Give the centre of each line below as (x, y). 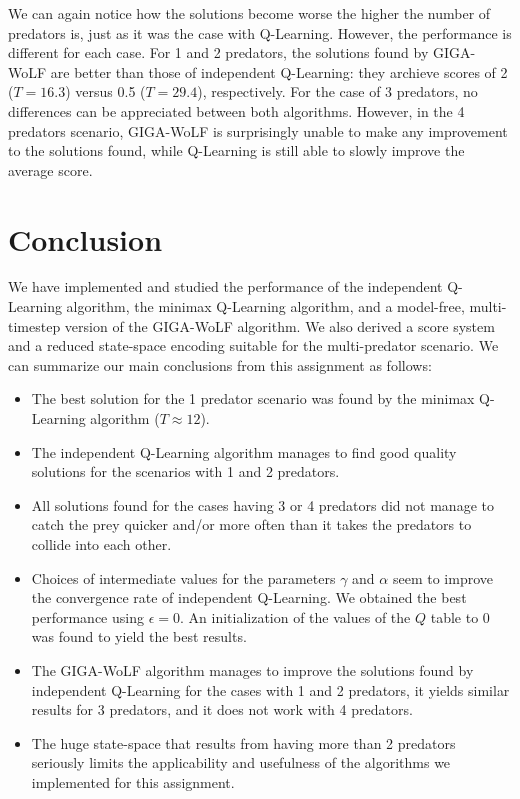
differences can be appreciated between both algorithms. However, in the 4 (236, 110)
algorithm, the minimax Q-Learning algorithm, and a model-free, (265, 306)
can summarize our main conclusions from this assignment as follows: (220, 364)
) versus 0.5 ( (105, 91)
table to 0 (460, 616)
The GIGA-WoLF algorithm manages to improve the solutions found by (252, 669)
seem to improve (442, 577)
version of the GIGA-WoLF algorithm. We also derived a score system (279, 325)
